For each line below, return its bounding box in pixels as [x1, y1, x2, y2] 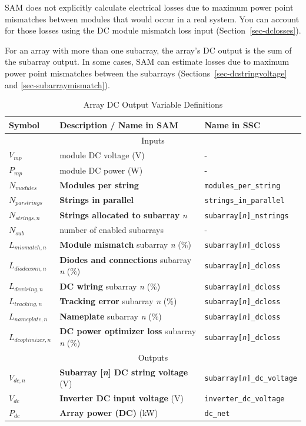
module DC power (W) [59, 164, 143, 176]
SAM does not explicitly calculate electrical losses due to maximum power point [5, 1, 294, 13]
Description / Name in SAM [59, 118, 178, 131]
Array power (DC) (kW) [59, 406, 158, 418]
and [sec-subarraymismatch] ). [5, 78, 110, 91]
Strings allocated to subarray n [59, 208, 187, 221]
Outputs [138, 351, 168, 363]
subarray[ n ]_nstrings [204, 211, 289, 220]
